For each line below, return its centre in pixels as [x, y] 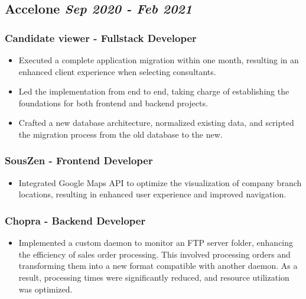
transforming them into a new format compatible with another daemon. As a [158, 266]
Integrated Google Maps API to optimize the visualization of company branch [160, 182]
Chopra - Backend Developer [75, 220]
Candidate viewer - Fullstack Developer [101, 38]
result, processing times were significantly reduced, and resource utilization [154, 277]
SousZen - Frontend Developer [79, 160]
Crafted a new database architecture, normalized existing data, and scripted [156, 123]
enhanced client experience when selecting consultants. [117, 71]
